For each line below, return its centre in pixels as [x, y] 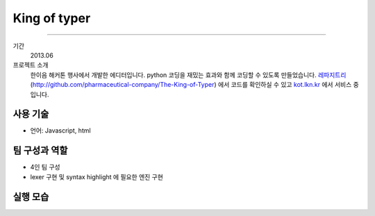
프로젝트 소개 [31, 65]
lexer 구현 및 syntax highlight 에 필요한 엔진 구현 [97, 176]
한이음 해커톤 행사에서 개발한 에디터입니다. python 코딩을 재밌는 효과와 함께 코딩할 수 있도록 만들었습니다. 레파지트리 [188, 75]
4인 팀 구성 [45, 167]
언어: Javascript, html [60, 131]
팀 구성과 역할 [40, 150]
